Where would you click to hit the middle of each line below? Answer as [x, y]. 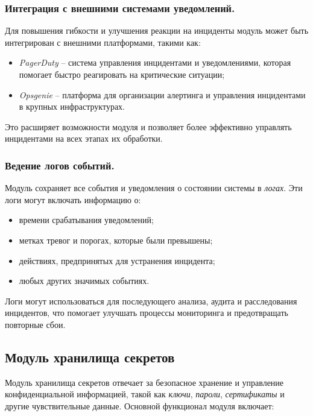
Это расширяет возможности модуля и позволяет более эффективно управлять [148, 126]
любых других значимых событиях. [84, 281]
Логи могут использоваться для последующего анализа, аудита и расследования [151, 301]
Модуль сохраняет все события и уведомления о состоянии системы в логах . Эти [154, 188]
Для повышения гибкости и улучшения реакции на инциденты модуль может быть [157, 30]
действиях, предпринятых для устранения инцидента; [117, 260]
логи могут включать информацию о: [73, 199]
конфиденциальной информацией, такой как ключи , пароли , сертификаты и [145, 394]
